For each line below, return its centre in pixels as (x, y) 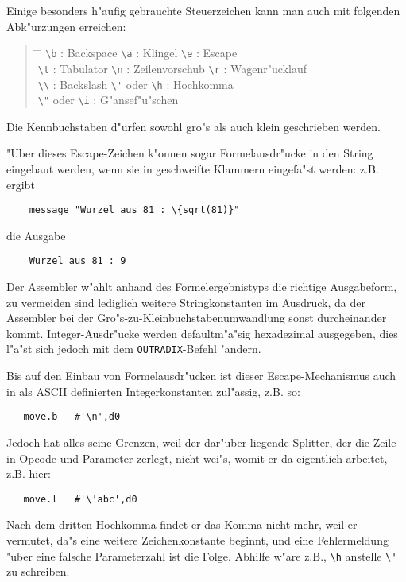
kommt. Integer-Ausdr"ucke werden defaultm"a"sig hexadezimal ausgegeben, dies (202, 333)
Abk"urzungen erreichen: (66, 26)
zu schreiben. (38, 571)
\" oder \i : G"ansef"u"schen (108, 100)
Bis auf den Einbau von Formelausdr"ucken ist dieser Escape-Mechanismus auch (201, 376)
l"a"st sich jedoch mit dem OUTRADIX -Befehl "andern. (134, 349)
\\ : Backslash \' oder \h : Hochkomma (135, 84)
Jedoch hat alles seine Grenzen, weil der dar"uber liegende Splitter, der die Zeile (201, 442)
